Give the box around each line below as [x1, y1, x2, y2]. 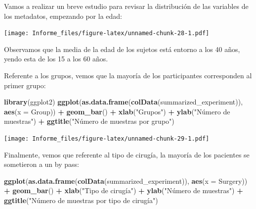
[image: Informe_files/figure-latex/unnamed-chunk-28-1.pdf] [4, 30, 210, 37]
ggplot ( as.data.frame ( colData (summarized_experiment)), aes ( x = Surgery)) [4, 175, 248, 186]
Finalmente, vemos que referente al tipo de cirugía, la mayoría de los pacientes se [4, 149, 250, 159]
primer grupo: [4, 80, 46, 90]
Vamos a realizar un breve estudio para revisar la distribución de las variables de [4, 1, 249, 11]
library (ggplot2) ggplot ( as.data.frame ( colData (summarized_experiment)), [4, 97, 243, 107]
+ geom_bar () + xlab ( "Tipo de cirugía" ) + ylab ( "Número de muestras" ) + [4, 185, 243, 196]
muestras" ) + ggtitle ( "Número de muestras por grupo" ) [4, 116, 174, 126]
